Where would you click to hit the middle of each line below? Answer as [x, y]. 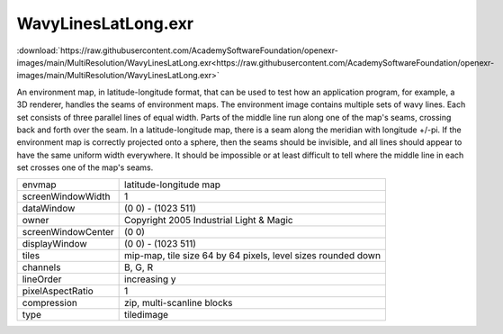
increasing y [150, 279]
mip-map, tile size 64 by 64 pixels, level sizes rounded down [253, 256]
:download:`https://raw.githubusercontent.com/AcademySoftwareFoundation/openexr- [178, 50]
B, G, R [139, 267]
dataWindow [49, 209]
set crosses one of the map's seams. [85, 167]
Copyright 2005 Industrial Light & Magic [209, 221]
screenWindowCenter [68, 232]
